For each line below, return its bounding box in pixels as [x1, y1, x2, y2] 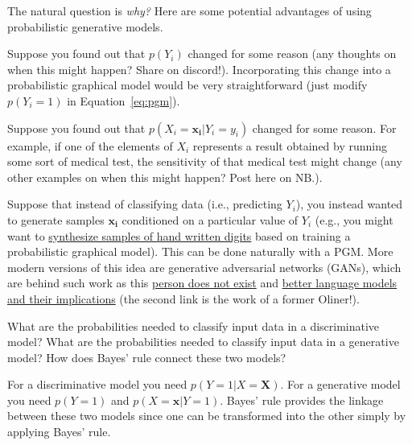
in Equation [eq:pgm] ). [67, 92, 180, 109]
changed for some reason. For [252, 119, 397, 136]
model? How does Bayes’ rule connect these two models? [7, 348, 286, 365]
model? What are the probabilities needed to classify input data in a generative [7, 333, 399, 350]
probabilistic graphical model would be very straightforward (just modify [7, 76, 368, 93]
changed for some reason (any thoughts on [187, 45, 397, 62]
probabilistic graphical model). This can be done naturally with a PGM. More [7, 243, 393, 260]
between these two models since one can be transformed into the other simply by [7, 407, 406, 424]
